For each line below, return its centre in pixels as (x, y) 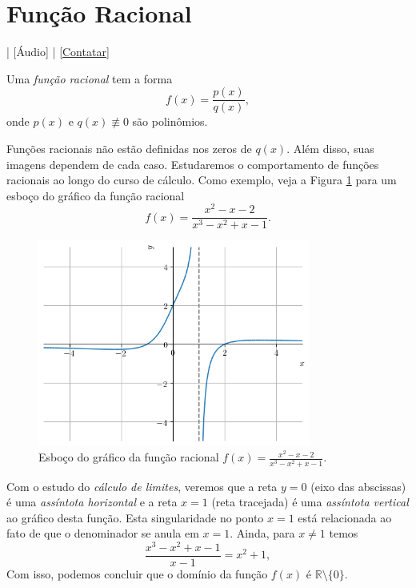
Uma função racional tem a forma (90, 78)
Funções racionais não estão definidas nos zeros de (129, 148)
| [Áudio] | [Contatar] (58, 52)
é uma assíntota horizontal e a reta (92, 502)
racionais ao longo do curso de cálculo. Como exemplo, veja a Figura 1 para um (202, 180)
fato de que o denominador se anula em (103, 533)
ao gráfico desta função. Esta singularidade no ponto (135, 517)
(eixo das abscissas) (358, 486)
